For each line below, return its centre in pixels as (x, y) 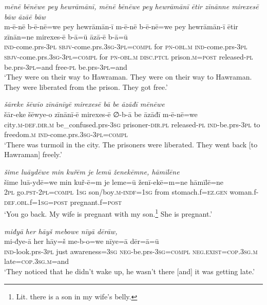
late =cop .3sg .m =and (37, 261)
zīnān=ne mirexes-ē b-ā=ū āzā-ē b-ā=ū (66, 36)
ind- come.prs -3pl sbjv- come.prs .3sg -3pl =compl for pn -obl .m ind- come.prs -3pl (126, 46)
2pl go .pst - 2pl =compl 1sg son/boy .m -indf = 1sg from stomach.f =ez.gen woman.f (130, 192)
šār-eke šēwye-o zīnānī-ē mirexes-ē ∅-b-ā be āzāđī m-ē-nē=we (101, 114)
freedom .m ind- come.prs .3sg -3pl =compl (66, 134)
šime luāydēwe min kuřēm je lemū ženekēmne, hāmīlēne (92, 171)
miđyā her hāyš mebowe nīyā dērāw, (61, 231)
